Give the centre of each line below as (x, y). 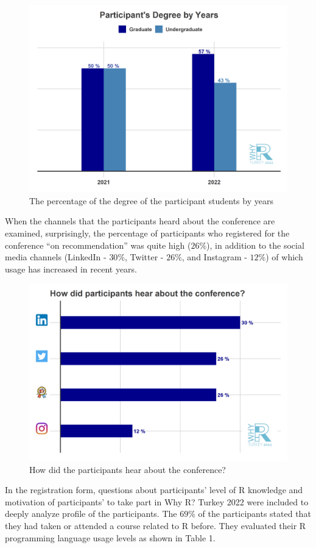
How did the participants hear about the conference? (128, 469)
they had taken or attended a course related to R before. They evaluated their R (156, 526)
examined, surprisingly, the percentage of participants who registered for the (147, 233)
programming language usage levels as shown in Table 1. (110, 537)
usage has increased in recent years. (71, 269)
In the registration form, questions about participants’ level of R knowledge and (154, 490)
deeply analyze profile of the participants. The (91, 514)
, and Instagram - (214, 257)
